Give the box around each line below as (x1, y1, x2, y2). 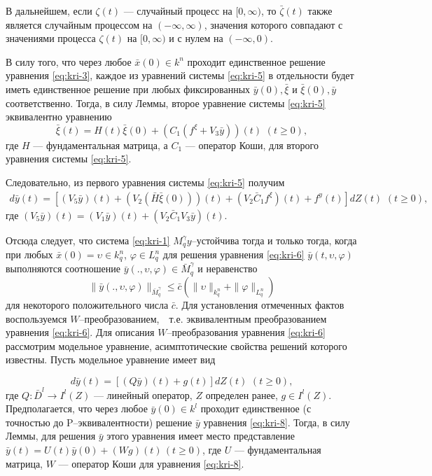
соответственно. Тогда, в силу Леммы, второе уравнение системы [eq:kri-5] (6, 95, 326, 110)
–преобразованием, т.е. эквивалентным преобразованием (79, 311, 327, 325)
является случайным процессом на (6, 17, 153, 31)
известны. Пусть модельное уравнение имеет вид (6, 352, 216, 367)
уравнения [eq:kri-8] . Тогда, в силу (203, 414, 350, 429)
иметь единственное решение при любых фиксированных (6, 81, 251, 96)
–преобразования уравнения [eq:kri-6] (167, 325, 326, 339)
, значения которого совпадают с (204, 17, 343, 31)
